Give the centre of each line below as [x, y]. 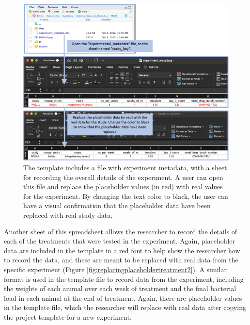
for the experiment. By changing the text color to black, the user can [126, 196]
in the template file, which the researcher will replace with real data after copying [125, 307]
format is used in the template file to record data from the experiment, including [124, 279]
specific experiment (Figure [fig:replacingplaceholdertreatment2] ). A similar [115, 269]
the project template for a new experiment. [68, 317]
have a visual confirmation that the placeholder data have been [117, 205]
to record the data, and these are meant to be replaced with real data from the [121, 260]
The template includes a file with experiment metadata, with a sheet [125, 167]
